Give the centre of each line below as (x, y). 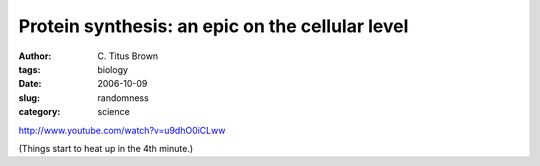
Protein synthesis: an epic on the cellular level (213, 26)
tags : (29, 69)
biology (113, 69)
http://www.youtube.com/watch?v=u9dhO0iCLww (122, 130)
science (113, 112)
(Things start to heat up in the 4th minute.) (106, 148)
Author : (35, 56)
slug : (29, 97)
